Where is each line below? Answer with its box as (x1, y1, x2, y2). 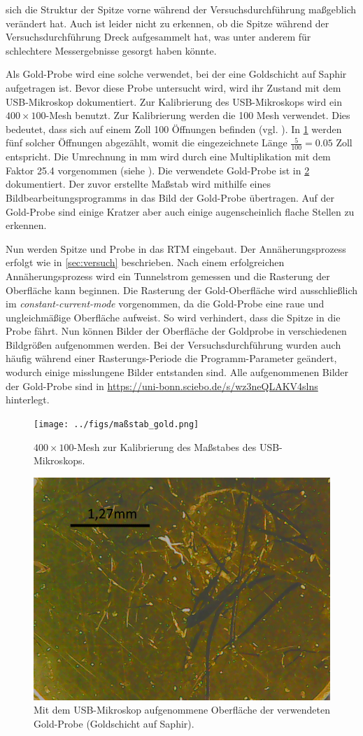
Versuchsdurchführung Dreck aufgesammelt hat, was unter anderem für (6, 29, 311, 44)
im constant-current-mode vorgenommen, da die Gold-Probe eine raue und (6, 296, 325, 311)
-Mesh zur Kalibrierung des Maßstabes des (73, 439, 257, 454)
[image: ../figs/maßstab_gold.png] (34, 419, 199, 429)
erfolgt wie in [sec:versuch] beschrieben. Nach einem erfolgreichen (6, 255, 285, 270)
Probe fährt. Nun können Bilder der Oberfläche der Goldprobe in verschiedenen (6, 324, 347, 338)
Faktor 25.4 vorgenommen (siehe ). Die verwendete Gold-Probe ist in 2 (6, 162, 310, 177)
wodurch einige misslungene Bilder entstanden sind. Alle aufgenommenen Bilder (6, 365, 349, 380)
